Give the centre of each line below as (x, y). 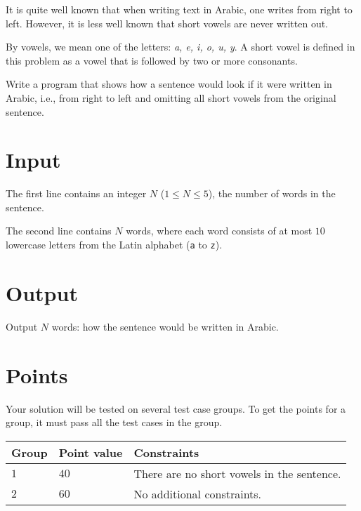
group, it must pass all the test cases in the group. (114, 422)
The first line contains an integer (76, 193)
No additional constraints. (198, 493)
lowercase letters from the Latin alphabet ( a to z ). (114, 245)
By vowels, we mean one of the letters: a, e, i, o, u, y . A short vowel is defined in (180, 47)
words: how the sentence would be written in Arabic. (165, 326)
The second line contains (59, 231)
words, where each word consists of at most (219, 231)
